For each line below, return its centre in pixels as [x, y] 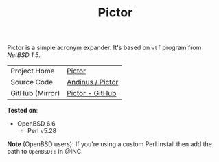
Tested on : [23, 111]
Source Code [32, 82]
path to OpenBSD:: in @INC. [45, 152]
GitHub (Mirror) [35, 93]
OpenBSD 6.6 [36, 124]
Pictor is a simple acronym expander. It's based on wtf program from [104, 48]
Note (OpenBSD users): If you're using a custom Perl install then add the [110, 144]
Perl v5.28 [42, 131]
